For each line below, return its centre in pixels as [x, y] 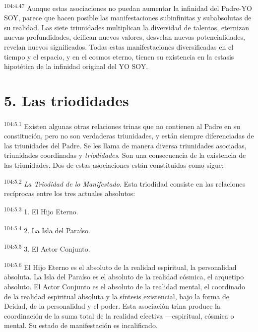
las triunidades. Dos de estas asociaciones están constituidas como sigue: [114, 165]
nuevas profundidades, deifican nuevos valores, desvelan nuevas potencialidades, [125, 37]
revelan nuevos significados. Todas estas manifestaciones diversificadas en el [119, 47]
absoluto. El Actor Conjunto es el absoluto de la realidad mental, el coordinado [125, 286]
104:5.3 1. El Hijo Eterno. [41, 211]
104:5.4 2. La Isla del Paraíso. [47, 229]
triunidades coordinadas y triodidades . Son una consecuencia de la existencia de [125, 155]
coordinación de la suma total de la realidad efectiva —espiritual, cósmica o [119, 315]
